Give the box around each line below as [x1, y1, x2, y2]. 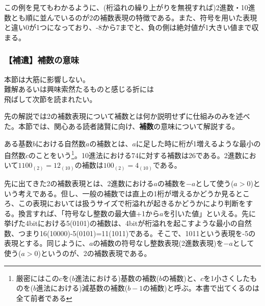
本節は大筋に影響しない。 [4, 73, 90, 84]
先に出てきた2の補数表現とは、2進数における [4, 177, 154, 188]
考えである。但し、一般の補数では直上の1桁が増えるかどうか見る [18, 188, 236, 198]
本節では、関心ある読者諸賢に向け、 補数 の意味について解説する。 [18, 120, 239, 131]
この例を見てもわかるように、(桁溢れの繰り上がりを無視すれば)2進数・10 [4, 2, 248, 12]
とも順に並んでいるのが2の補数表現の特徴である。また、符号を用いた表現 [11, 12, 257, 22]
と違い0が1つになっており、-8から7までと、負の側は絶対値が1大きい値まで [4, 22, 252, 33]
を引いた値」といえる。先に [163, 208, 256, 218]
